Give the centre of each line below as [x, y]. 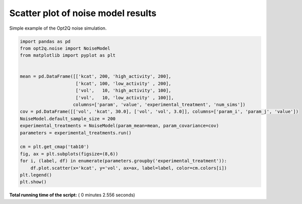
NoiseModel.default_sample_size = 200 [68, 119]
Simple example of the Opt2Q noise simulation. [58, 28]
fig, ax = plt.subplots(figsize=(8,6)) [69, 154]
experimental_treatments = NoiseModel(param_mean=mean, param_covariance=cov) [119, 126]
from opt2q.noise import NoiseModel [65, 48]
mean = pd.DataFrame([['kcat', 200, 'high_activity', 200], [96, 76]
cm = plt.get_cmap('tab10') [54, 147]
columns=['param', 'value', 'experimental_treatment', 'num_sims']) [160, 105]
